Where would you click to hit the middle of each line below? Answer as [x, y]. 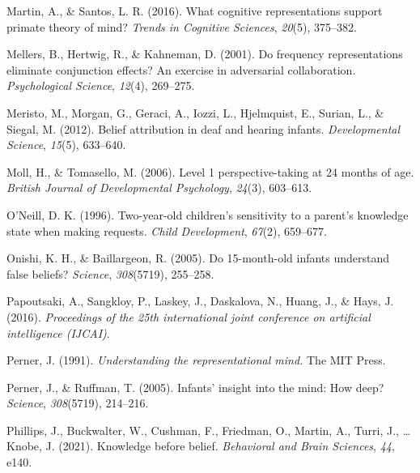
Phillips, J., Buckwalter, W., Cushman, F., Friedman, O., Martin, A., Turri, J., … [209, 430]
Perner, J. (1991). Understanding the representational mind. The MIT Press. [196, 360]
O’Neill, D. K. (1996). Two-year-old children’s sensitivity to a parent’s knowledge [208, 214]
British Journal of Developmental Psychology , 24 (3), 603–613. [159, 187]
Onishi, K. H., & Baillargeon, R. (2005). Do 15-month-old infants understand [198, 258]
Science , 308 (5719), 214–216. [78, 403]
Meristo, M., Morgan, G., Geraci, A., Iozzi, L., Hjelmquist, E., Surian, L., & [195, 112]
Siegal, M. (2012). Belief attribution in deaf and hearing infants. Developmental [204, 128]
